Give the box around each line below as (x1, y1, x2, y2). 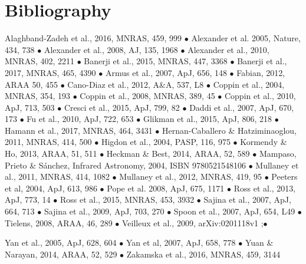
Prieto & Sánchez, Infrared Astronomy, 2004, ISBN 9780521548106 (5, 159, 246, 171)
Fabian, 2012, (236, 66, 285, 78)
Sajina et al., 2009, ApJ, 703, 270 (44, 205, 164, 217)
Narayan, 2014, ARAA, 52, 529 (5, 247, 117, 260)
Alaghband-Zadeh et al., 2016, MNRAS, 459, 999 (5, 32, 182, 44)
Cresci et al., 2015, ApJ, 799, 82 (64, 101, 180, 113)
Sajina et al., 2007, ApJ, (203, 193, 291, 206)
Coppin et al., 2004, (213, 78, 285, 90)
